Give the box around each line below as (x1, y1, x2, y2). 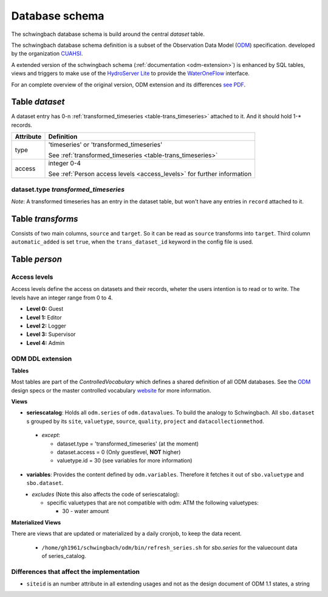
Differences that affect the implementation (11, 567, 140, 576)
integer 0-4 (48, 159, 81, 167)
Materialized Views (11, 518, 61, 526)
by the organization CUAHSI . (11, 50, 83, 57)
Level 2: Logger (26, 322, 66, 329)
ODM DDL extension (11, 354, 72, 363)
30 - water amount (62, 508, 109, 515)
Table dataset (11, 97, 65, 107)
